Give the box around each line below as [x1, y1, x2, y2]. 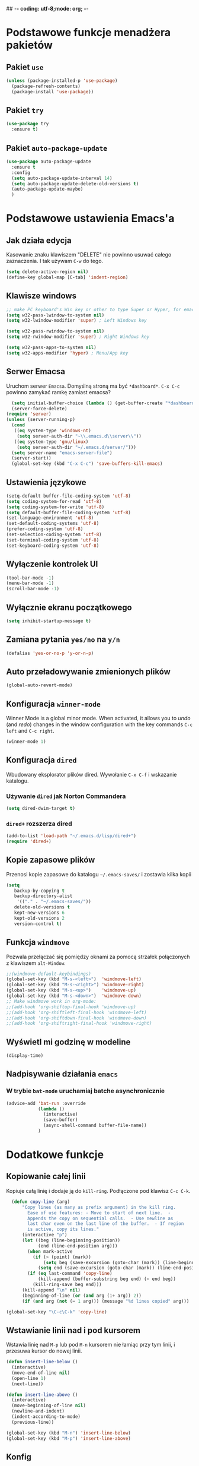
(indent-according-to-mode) [11, 1414, 81, 1420]
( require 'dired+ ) [6, 838, 52, 845]
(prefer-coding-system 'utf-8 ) [6, 526, 84, 532]
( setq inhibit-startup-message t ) [6, 618, 92, 624]
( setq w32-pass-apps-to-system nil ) [6, 344, 97, 351]
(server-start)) [11, 455, 52, 461]
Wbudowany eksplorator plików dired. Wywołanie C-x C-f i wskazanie [6, 771, 177, 778]
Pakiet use [6, 62, 44, 72]
